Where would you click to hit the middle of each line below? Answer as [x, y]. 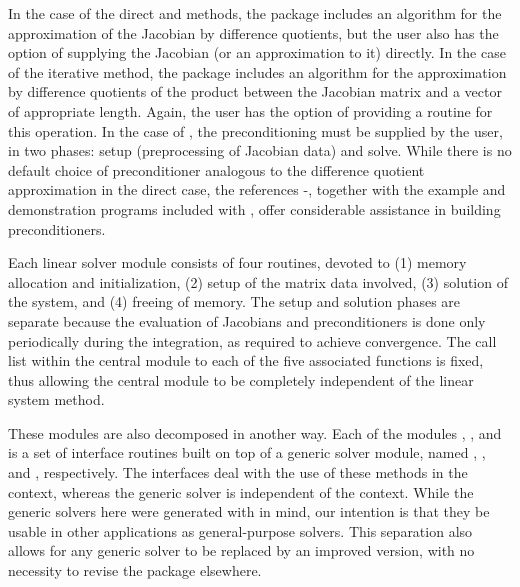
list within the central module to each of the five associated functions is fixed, [246, 360]
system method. [56, 399]
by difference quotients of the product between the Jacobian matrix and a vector [255, 91]
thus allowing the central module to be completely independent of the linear [241, 379]
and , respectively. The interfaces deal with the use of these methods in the [238, 472]
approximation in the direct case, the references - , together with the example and [257, 189]
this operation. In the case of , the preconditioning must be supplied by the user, [255, 130]
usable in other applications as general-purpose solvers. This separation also [240, 530]
